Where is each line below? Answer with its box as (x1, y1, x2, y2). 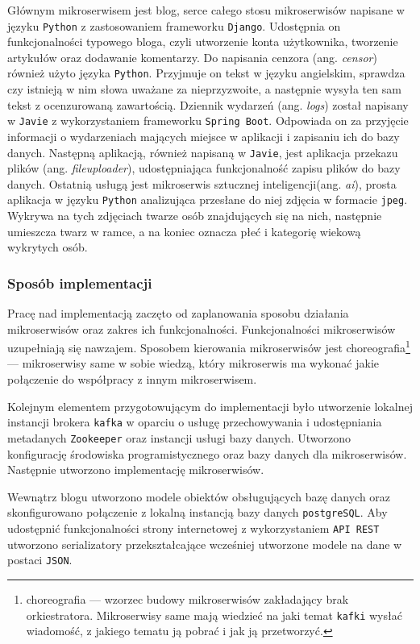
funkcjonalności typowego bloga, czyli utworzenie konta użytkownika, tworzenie (7, 33, 398, 50)
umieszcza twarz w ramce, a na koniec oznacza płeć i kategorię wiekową (7, 222, 361, 239)
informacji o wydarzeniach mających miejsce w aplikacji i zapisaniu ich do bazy (7, 127, 400, 144)
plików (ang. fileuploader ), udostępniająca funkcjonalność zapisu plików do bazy (7, 160, 401, 177)
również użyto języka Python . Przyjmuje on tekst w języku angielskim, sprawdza (7, 64, 405, 81)
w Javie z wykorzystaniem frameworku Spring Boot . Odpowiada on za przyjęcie (7, 112, 409, 129)
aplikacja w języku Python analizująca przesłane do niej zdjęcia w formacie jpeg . (7, 191, 408, 208)
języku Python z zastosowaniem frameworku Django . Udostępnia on (7, 17, 341, 34)
